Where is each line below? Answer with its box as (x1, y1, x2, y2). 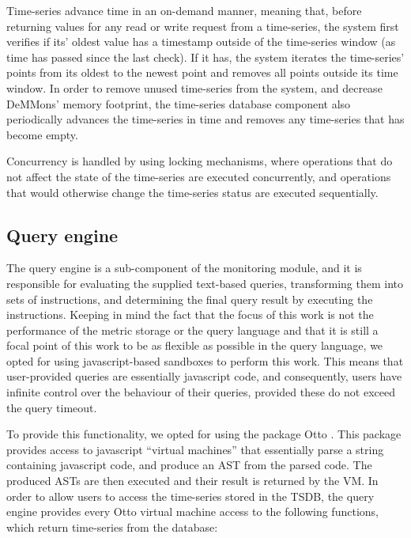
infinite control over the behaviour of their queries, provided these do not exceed (6, 384, 395, 400)
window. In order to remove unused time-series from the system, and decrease (6, 79, 383, 96)
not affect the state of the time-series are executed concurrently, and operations (6, 168, 391, 184)
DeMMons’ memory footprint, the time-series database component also (6, 95, 351, 112)
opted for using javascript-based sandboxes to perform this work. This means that (6, 352, 404, 369)
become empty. (6, 126, 78, 142)
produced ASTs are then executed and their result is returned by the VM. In (6, 472, 379, 489)
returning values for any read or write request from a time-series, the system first (6, 17, 399, 34)
